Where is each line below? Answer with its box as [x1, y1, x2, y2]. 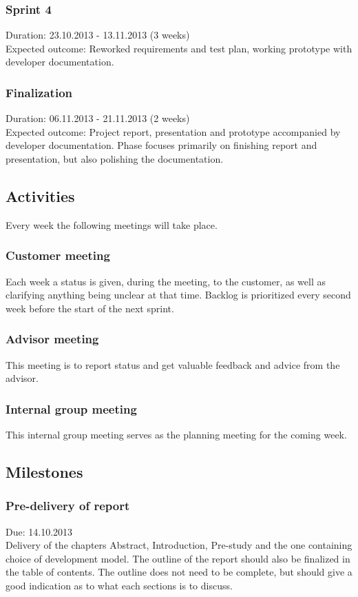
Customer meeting [6, 247, 110, 264]
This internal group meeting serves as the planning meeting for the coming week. [6, 427, 347, 442]
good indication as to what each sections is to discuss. [6, 578, 233, 592]
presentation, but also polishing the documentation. [6, 152, 224, 165]
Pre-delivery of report [6, 497, 130, 514]
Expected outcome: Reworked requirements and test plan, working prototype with [6, 41, 352, 55]
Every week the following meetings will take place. [6, 217, 218, 232]
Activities [6, 185, 75, 206]
